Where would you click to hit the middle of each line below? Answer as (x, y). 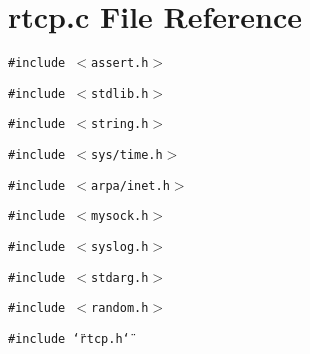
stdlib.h (120, 93)
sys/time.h (127, 155)
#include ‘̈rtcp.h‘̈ (69, 339)
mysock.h (120, 216)
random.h (120, 308)
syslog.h (120, 247)
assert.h (120, 63)
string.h (120, 124)
